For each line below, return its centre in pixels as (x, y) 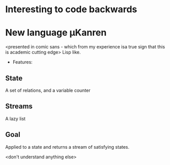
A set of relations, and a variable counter (48, 90)
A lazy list (16, 119)
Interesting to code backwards (71, 9)
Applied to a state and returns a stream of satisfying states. (67, 147)
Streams (19, 106)
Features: (23, 62)
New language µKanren (56, 33)
